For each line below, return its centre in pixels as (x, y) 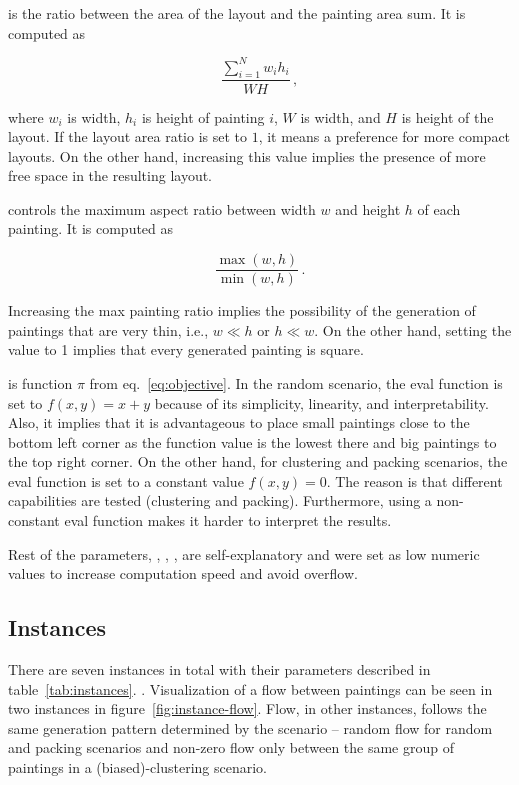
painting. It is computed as (91, 228)
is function (40, 382)
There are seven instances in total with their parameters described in (219, 669)
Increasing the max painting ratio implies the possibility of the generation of (242, 310)
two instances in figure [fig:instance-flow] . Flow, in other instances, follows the (247, 708)
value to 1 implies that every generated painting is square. (186, 349)
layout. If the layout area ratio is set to (127, 136)
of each (439, 208)
